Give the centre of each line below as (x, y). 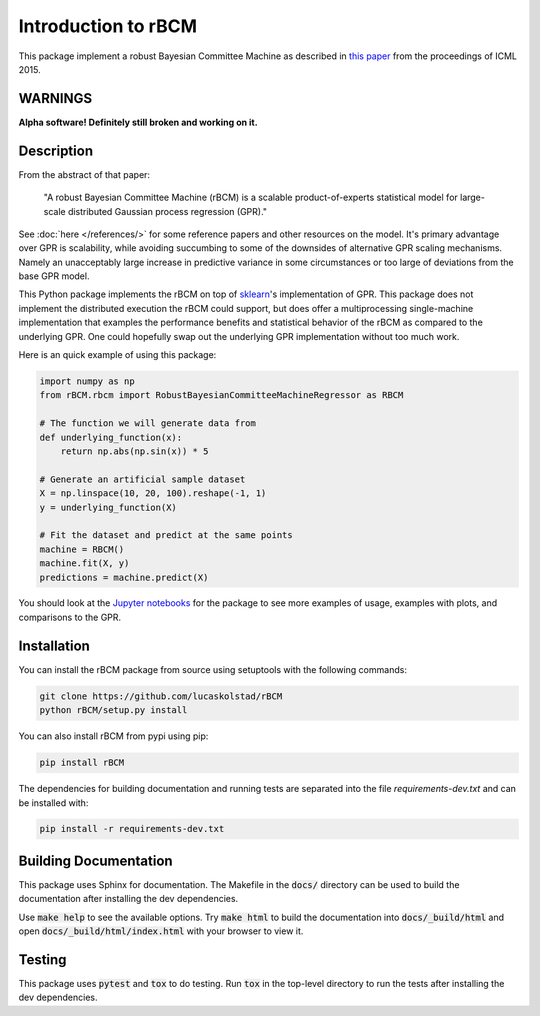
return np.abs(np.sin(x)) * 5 (134, 451)
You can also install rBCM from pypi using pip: (113, 736)
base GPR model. (54, 276)
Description (56, 150)
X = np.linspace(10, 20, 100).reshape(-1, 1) (153, 493)
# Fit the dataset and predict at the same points (166, 535)
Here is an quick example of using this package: (117, 355)
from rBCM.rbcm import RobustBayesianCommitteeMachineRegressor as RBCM (221, 395)
